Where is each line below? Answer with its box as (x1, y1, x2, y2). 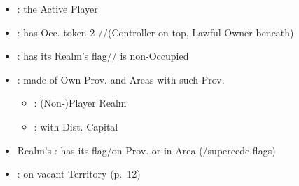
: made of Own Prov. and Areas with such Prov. (17, 72, 225, 86)
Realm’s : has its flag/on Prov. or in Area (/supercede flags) (17, 142, 276, 157)
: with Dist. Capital (34, 119, 118, 133)
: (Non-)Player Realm (34, 95, 127, 110)
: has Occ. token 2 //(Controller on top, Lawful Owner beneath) (17, 25, 294, 39)
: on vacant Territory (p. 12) (17, 166, 141, 181)
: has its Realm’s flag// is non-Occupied (17, 48, 189, 63)
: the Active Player (17, 1, 98, 15)
